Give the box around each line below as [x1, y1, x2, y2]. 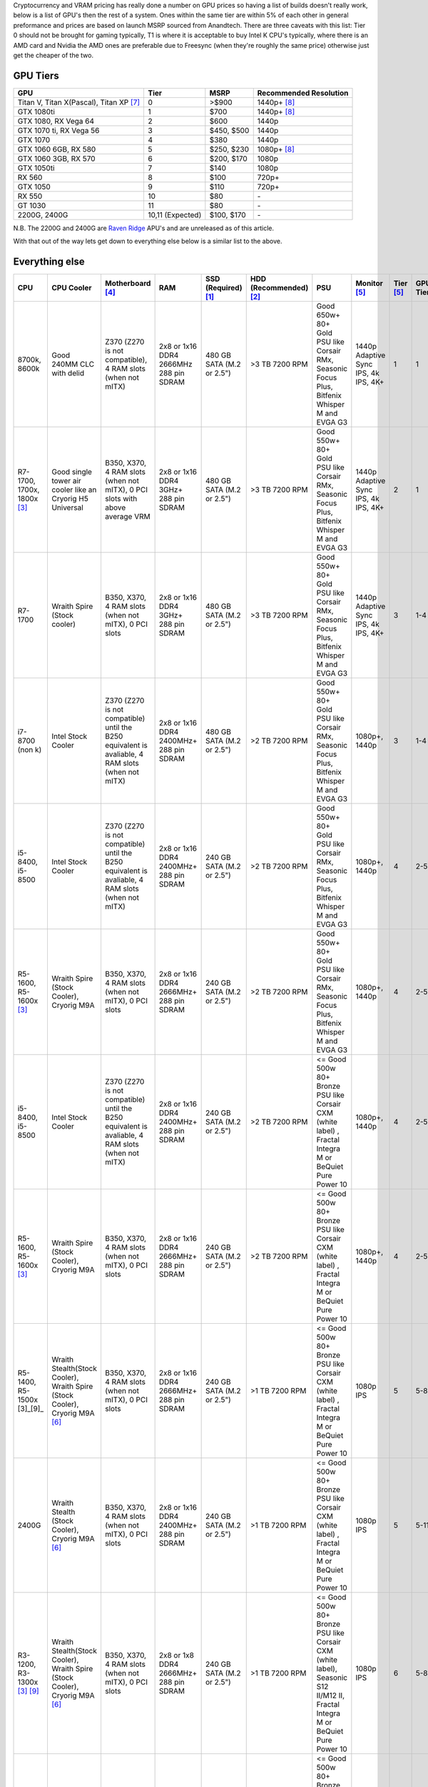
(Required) [205, 283, 243, 293]
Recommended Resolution [257, 88, 349, 98]
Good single [51, 467, 93, 477]
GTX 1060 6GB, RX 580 [17, 144, 96, 154]
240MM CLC [51, 360, 95, 370]
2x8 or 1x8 [158, 1650, 194, 1660]
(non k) [17, 745, 42, 755]
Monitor [355, 279, 383, 289]
